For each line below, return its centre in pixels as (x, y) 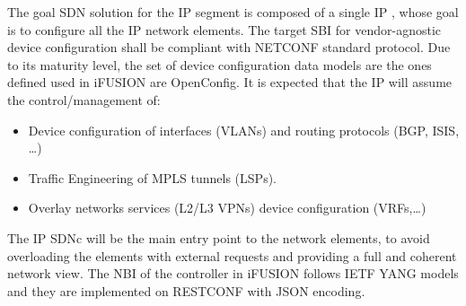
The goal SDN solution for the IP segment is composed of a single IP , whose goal (233, 12)
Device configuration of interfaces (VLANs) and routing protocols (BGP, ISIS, (244, 130)
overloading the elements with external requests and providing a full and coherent (232, 255)
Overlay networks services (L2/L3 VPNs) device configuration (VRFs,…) (227, 208)
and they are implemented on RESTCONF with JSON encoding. (186, 290)
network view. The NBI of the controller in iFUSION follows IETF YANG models (233, 273)
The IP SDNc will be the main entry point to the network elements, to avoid (219, 237)
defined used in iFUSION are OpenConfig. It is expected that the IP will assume (230, 82)
